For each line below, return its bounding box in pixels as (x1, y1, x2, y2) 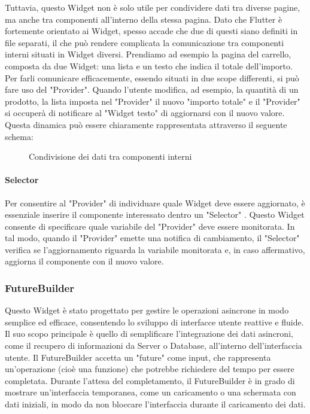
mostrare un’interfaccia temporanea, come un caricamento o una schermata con (5, 386, 296, 398)
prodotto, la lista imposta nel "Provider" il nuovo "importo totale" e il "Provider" (5, 95, 300, 107)
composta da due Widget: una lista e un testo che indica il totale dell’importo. (5, 59, 293, 72)
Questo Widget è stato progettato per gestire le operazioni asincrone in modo (5, 304, 289, 316)
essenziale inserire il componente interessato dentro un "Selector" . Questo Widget (5, 208, 305, 221)
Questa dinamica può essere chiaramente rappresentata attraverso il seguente (5, 118, 287, 130)
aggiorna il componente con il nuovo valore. (5, 255, 164, 267)
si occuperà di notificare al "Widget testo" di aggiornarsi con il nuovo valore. (5, 106, 285, 119)
